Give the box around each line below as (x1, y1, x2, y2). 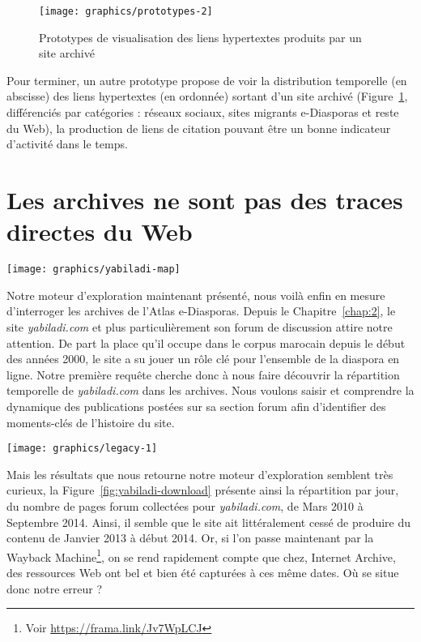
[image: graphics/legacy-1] (6, 443, 158, 455)
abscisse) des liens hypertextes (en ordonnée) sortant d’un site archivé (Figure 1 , (6, 88, 408, 105)
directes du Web (6, 215, 193, 248)
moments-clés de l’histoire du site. (6, 413, 175, 430)
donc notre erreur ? (6, 580, 102, 597)
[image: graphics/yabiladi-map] (6, 263, 181, 276)
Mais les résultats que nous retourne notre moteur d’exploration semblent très (6, 465, 393, 482)
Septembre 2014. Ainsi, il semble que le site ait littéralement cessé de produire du (6, 513, 411, 530)
